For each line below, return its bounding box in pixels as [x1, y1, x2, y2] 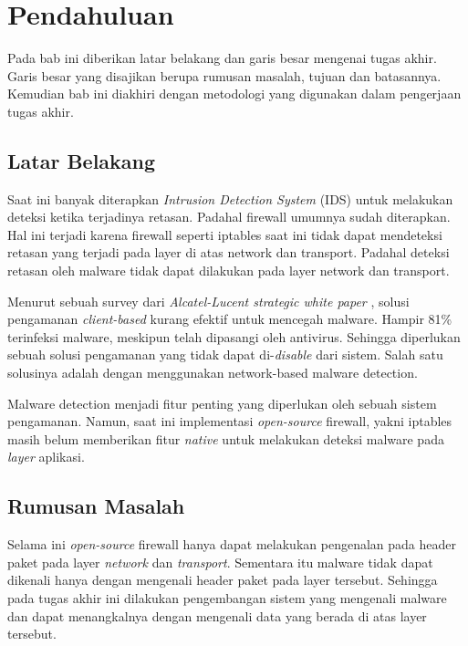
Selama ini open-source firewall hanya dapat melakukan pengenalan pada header [7, 535, 456, 554]
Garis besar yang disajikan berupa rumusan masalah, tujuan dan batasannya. [7, 66, 442, 85]
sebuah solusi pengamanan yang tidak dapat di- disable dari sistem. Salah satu [7, 345, 443, 364]
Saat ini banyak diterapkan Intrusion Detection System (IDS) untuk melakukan [7, 189, 453, 208]
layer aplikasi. [7, 447, 85, 466]
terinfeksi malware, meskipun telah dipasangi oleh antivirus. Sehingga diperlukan [7, 327, 461, 346]
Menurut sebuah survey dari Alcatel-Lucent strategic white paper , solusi [7, 291, 410, 310]
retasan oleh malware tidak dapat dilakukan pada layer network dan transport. [7, 261, 450, 280]
